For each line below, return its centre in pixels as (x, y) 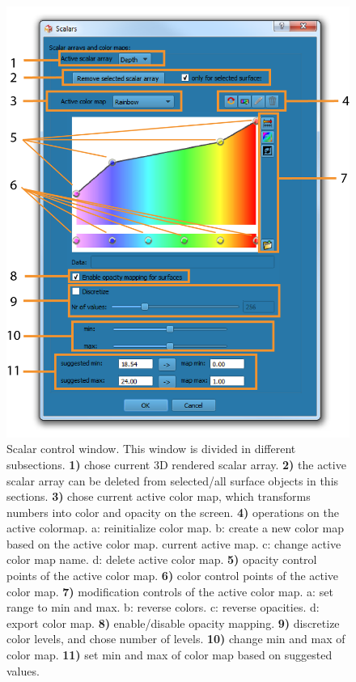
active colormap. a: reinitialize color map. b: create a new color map (176, 528)
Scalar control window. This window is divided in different (151, 449)
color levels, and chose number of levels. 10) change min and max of (176, 639)
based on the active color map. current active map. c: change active (174, 543)
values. (23, 670)
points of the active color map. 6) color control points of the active (173, 576)
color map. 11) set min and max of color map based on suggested (170, 655)
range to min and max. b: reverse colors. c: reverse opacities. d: (163, 607)
